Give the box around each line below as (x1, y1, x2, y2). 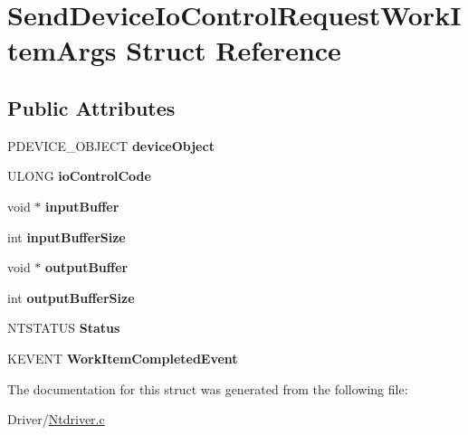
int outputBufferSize (7, 288, 135, 307)
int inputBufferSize (7, 227, 126, 246)
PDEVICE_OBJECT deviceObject (7, 136, 215, 155)
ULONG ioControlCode (7, 166, 151, 185)
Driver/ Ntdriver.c (7, 410, 105, 429)
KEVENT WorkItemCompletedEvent (7, 348, 238, 367)
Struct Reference (126, 32, 341, 69)
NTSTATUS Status (7, 318, 120, 337)
